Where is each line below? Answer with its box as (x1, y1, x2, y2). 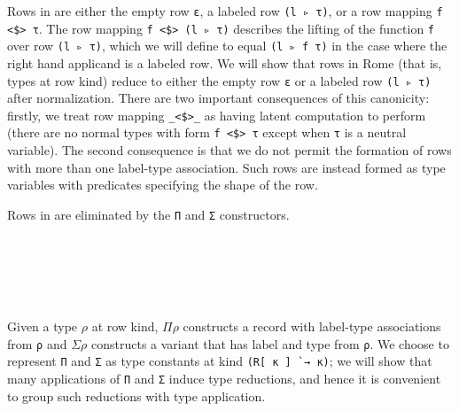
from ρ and (7, 334, 67, 353)
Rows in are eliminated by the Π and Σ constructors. (7, 205, 290, 223)
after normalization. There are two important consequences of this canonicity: (7, 89, 430, 107)
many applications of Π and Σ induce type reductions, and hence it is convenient (7, 368, 441, 387)
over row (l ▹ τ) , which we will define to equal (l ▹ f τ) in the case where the (7, 36, 447, 55)
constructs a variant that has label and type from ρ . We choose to (91, 334, 449, 353)
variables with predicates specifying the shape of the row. (7, 175, 318, 194)
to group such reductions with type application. (7, 386, 266, 405)
